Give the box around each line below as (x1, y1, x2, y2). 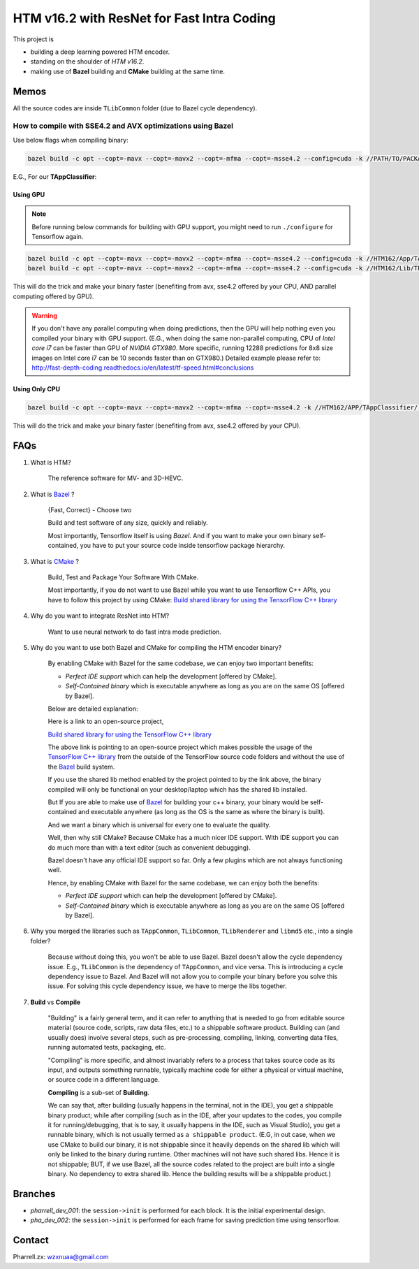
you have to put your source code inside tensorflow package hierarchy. (80, 542, 286, 550)
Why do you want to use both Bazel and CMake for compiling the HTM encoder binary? (30, 643, 282, 651)
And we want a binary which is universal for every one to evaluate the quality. (47, 820, 271, 829)
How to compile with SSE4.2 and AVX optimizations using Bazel (13, 121, 234, 131)
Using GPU (13, 190, 45, 198)
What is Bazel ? (30, 490, 75, 498)
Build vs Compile (30, 998, 81, 1006)
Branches (13, 1188, 56, 1200)
